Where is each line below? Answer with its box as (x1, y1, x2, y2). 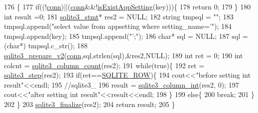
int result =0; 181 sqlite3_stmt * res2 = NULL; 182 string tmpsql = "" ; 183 (4, 11, 234, 21)
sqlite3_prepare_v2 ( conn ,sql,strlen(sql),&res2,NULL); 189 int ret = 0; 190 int (4, 50, 243, 60)
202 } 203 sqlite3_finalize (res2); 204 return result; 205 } (4, 99, 175, 109)
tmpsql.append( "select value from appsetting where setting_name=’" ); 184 (4, 21, 232, 31)
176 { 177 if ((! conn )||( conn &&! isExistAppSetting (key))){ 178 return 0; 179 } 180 (4, 1, 251, 11)
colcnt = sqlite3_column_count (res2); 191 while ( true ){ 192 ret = (4, 60, 205, 70)
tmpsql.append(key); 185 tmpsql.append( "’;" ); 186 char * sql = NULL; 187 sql (4, 30, 241, 41)
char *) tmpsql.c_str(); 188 (6, 40, 88, 51)
